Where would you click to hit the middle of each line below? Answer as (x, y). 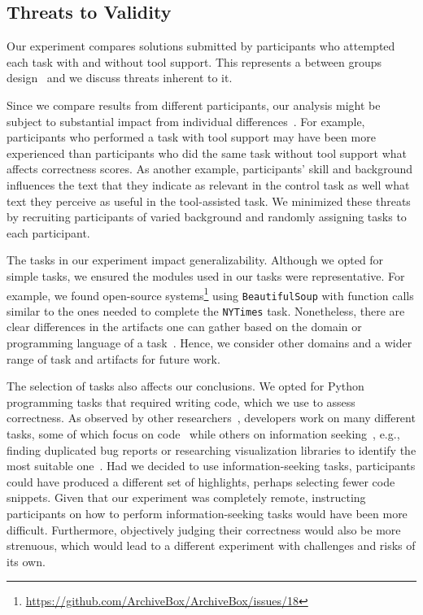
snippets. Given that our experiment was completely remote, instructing (186, 497)
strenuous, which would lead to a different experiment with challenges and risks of (211, 545)
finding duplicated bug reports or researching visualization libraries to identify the (211, 449)
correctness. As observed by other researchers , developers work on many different (211, 418)
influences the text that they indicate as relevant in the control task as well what (208, 184)
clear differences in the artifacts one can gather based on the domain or (184, 327)
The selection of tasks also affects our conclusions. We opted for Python (185, 386)
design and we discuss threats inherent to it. (120, 78)
